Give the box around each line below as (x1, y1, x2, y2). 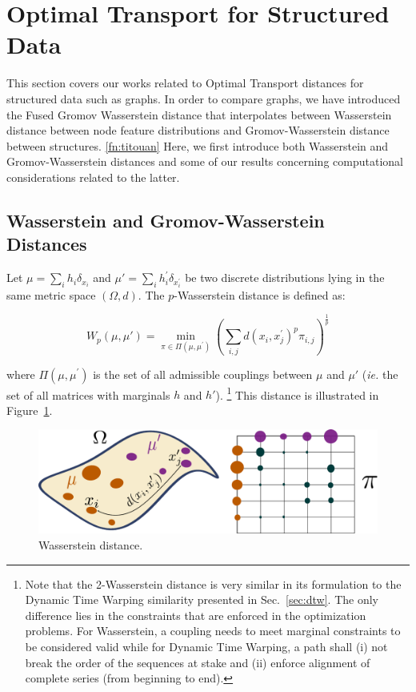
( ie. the (362, 365, 398, 382)
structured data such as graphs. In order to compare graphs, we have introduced (6, 90, 401, 107)
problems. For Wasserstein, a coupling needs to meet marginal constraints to (25, 622, 401, 639)
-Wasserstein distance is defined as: (174, 286, 346, 303)
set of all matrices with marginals (6, 386, 170, 403)
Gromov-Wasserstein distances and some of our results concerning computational (6, 153, 403, 170)
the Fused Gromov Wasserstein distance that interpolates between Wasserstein (6, 106, 392, 123)
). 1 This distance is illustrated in (215, 384, 379, 403)
